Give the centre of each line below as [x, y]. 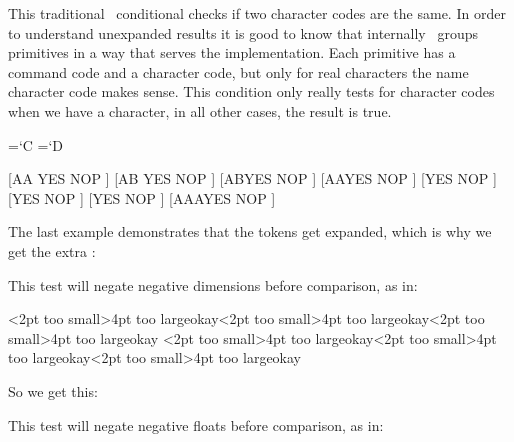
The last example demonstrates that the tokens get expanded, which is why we [250, 231]
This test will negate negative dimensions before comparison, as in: [213, 284]
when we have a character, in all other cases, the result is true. [200, 110]
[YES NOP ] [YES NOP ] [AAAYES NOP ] [142, 197]
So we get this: [53, 390]
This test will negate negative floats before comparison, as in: [196, 424]
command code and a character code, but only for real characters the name [238, 71]
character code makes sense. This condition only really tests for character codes [251, 91]
